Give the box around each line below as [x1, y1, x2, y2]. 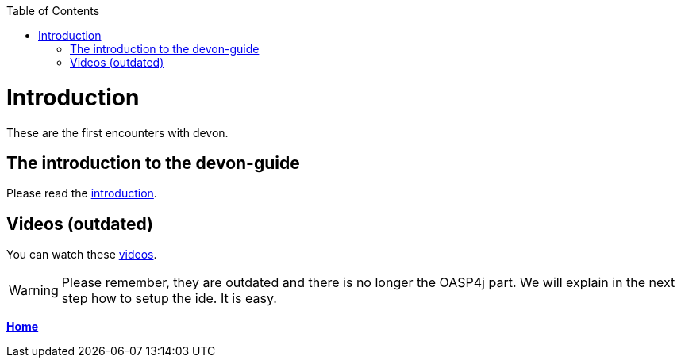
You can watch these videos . [6, 247, 157, 262]
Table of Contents [6, 4, 100, 17]
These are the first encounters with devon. [6, 125, 229, 140]
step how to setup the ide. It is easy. [61, 290, 277, 307]
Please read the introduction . [6, 186, 157, 201]
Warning [9, 282, 59, 299]
